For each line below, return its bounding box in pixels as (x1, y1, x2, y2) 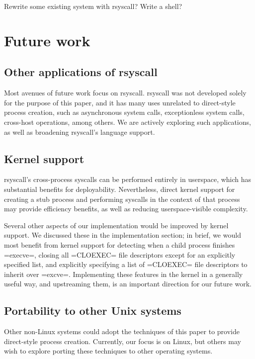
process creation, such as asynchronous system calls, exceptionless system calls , (4, 107, 245, 117)
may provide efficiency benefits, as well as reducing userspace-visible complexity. (4, 203, 248, 214)
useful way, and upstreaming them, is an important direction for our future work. (4, 278, 252, 289)
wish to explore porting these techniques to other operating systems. (4, 346, 213, 356)
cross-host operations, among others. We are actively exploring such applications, (4, 116, 251, 127)
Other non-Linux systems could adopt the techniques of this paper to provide (4, 326, 240, 337)
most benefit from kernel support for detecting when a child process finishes (4, 239, 235, 250)
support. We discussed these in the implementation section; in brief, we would (4, 230, 241, 240)
